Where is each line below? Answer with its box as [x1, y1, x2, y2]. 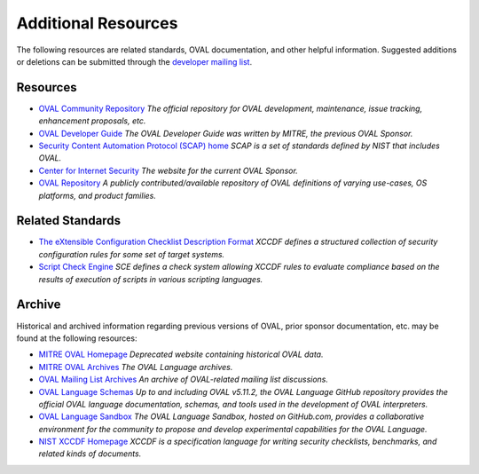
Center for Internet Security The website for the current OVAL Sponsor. [38, 165, 299, 176]
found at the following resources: [16, 333, 137, 344]
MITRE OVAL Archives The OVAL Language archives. [38, 361, 233, 372]
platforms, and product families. [38, 190, 157, 201]
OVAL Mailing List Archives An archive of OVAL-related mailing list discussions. [38, 374, 328, 385]
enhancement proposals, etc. [38, 115, 146, 126]
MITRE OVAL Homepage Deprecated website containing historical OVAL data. [38, 349, 324, 359]
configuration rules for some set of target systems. [38, 249, 225, 259]
